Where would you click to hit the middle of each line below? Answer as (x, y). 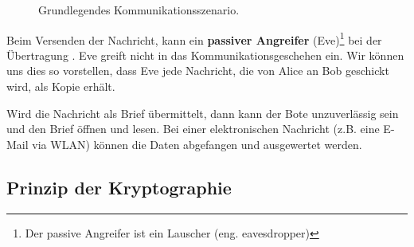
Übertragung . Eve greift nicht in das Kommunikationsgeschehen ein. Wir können (205, 55)
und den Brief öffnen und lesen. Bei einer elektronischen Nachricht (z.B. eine (193, 129)
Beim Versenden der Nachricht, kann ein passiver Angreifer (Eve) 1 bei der (194, 38)
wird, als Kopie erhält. (61, 86)
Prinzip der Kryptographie (119, 187)
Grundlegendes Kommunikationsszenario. (139, 10)
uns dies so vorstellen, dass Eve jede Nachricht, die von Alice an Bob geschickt (198, 71)
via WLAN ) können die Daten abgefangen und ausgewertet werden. (197, 144)
